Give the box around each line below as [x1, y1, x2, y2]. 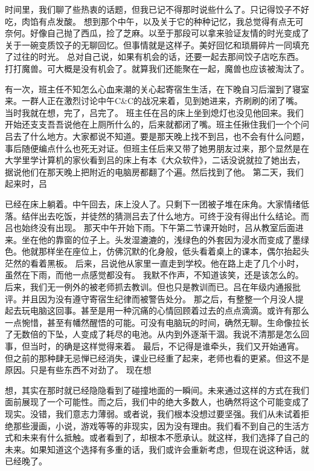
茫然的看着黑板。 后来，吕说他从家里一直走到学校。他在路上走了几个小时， [5, 256, 304, 269]
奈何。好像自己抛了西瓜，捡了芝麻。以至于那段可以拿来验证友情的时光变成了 [5, 27, 309, 39]
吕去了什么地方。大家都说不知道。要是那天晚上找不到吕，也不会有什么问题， [5, 129, 309, 142]
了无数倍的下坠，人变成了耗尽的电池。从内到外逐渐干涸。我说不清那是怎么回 [5, 328, 309, 340]
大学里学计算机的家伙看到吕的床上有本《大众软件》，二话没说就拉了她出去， [5, 154, 305, 166]
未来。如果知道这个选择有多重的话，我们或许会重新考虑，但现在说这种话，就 [5, 443, 309, 455]
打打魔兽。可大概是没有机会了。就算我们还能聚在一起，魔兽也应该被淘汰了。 [5, 62, 309, 74]
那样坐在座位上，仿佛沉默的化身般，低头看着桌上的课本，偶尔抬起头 [38, 245, 309, 258]
